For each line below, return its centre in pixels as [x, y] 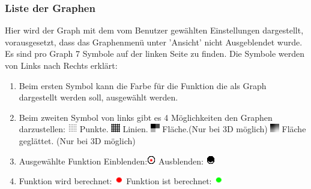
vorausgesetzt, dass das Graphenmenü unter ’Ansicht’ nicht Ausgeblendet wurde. [154, 42]
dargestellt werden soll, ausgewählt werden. [98, 97]
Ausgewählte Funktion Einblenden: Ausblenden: [111, 161]
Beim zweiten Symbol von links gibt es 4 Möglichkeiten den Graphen [146, 117]
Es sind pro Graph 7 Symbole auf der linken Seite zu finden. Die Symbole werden [155, 54]
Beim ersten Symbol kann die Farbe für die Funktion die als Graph [143, 85]
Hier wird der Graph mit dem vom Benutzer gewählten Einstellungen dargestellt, [154, 30]
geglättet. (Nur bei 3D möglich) [77, 140]
